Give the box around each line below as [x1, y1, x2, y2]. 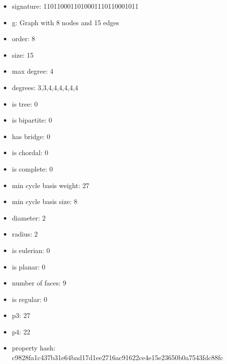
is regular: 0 [12, 294, 48, 304]
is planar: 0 [12, 261, 46, 271]
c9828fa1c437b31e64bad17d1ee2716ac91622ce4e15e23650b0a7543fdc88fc [12, 352, 223, 363]
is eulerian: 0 [12, 245, 50, 255]
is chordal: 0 [12, 147, 49, 158]
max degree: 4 [12, 66, 53, 76]
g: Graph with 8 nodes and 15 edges [12, 17, 119, 27]
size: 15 [12, 49, 34, 60]
